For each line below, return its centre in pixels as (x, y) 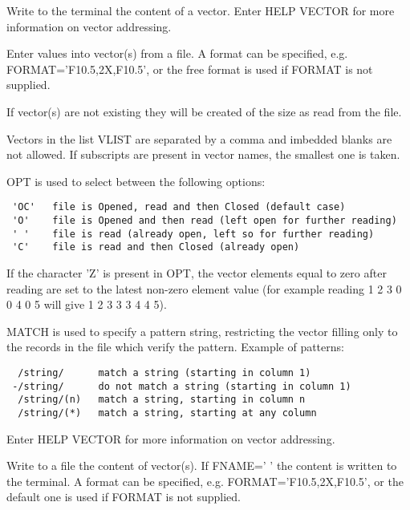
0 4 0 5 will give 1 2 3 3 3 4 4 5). (87, 304)
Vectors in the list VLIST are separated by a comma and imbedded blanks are (199, 138)
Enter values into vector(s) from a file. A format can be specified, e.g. (177, 53)
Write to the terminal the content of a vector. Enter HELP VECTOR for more (201, 10)
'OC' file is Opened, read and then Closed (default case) (179, 207)
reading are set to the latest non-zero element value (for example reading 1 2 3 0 (204, 288)
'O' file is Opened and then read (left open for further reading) (205, 221)
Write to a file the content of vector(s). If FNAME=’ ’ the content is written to (202, 465)
